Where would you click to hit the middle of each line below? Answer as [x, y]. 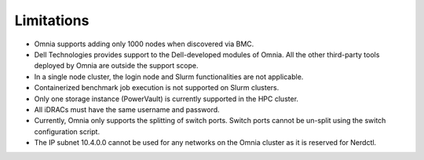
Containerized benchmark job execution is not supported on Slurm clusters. [157, 88]
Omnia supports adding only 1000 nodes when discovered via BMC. [144, 44]
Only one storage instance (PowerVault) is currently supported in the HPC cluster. [166, 99]
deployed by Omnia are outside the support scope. [116, 66]
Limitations [52, 20]
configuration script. [67, 131]
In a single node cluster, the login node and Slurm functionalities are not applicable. [169, 76]
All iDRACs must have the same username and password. [127, 109]
